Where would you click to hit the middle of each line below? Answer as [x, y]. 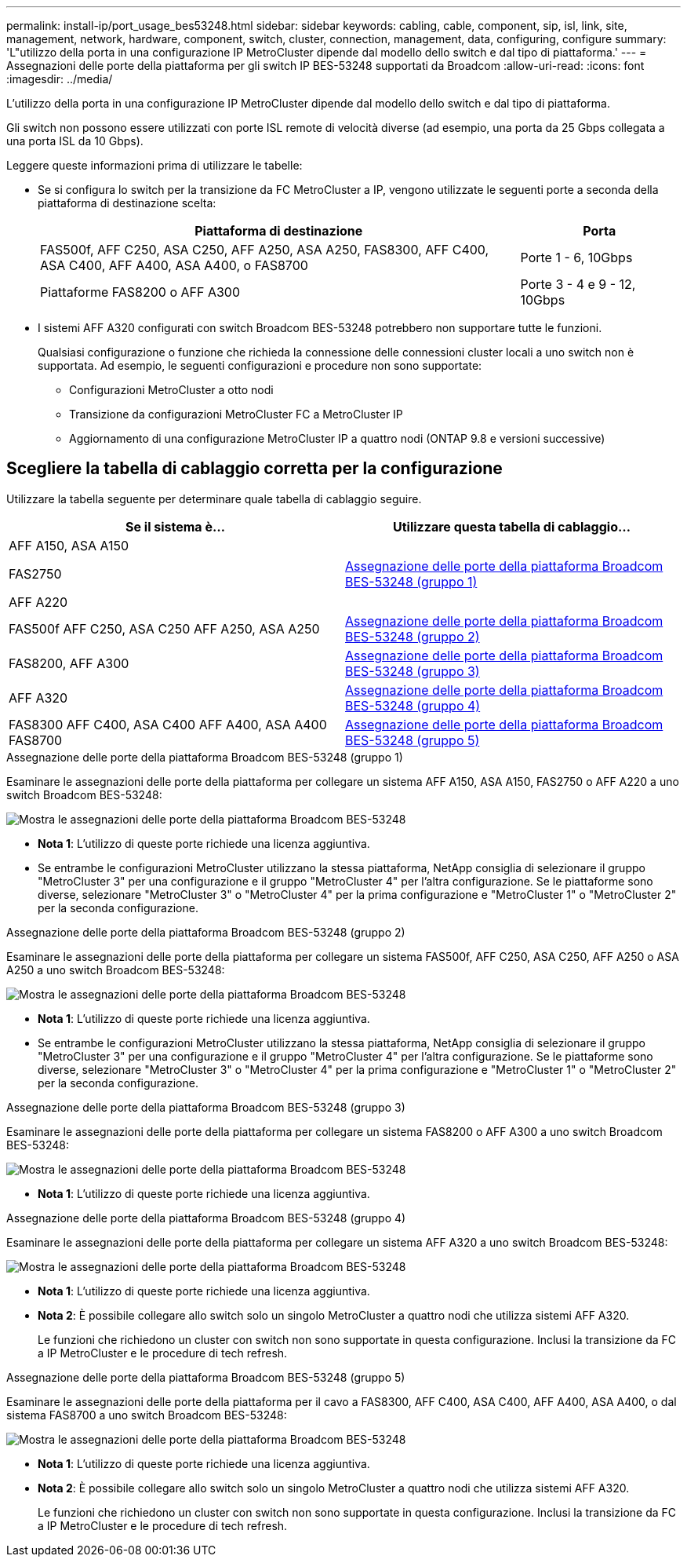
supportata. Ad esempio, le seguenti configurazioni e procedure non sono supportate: [260, 365]
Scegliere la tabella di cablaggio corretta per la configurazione [254, 469]
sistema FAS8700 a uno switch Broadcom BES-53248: [147, 1415]
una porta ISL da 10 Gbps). [75, 141]
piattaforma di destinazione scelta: [127, 203]
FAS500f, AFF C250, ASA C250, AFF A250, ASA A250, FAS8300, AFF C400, [265, 250]
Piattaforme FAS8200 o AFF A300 [140, 292]
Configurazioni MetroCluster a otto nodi [171, 390]
